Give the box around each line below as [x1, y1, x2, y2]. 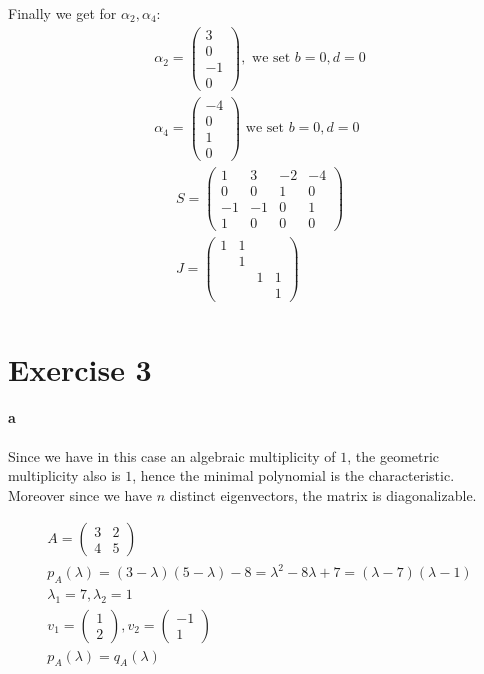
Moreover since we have [8, 484, 153, 505]
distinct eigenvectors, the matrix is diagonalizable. [169, 484, 477, 505]
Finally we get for [8, 3, 117, 23]
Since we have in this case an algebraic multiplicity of [8, 445, 336, 466]
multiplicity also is [8, 465, 121, 486]
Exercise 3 [8, 348, 152, 389]
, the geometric [347, 445, 440, 466]
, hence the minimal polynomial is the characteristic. [132, 465, 455, 486]
